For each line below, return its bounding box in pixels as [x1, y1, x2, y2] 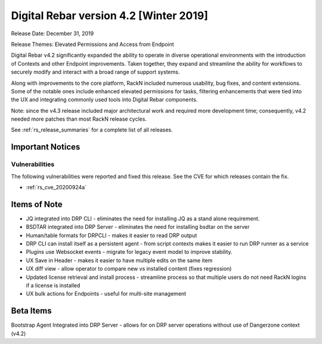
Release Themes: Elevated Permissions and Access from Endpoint [11, 41, 174, 48]
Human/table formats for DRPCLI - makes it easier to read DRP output [26, 232, 197, 239]
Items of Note [11, 199, 63, 209]
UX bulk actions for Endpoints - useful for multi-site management [26, 290, 187, 297]
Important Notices [11, 142, 80, 152]
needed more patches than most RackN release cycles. [11, 115, 147, 122]
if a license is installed [26, 282, 80, 289]
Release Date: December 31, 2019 [11, 30, 94, 37]
